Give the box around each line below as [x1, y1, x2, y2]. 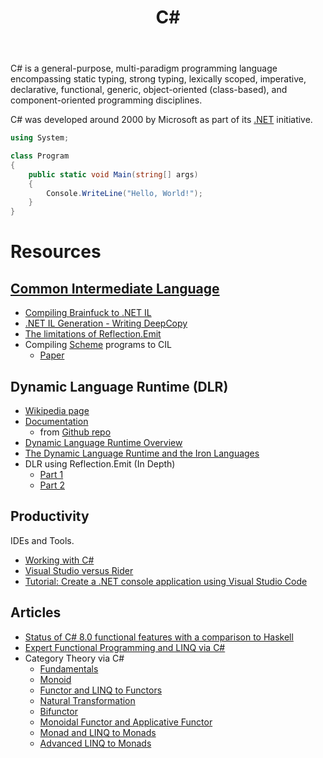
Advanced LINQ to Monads [39, 737, 152, 749]
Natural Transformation [39, 694, 136, 706]
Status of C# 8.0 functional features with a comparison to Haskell [24, 631, 294, 643]
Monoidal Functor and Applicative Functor [39, 716, 213, 728]
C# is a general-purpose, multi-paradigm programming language [10, 62, 278, 75]
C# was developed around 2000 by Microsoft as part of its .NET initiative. [10, 114, 313, 126]
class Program [10, 151, 70, 161]
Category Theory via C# [24, 652, 125, 664]
